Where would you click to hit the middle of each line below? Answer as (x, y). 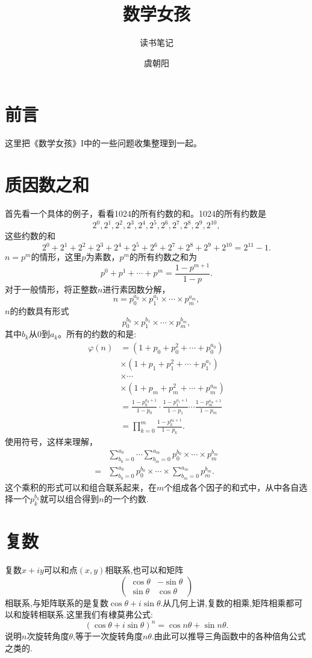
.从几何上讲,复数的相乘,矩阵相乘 (223, 602)
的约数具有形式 (39, 311)
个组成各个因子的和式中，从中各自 (232, 487)
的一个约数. (126, 499)
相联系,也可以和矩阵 (144, 570)
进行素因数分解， (136, 289)
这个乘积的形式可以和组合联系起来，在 (81, 487)
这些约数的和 (30, 236)
